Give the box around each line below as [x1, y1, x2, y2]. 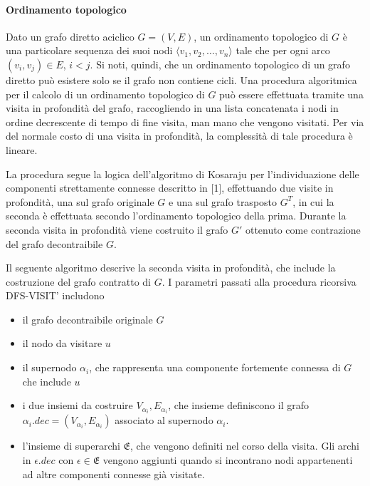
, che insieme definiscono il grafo [168, 398, 310, 413]
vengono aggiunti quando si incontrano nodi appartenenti [102, 452, 353, 467]
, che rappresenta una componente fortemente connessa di [89, 360, 341, 375]
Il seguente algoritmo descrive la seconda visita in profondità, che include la [6, 260, 336, 275]
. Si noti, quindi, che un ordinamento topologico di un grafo [90, 56, 350, 71]
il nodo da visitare [22, 336, 102, 351]
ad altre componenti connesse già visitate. [22, 466, 205, 481]
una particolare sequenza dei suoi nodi [6, 43, 173, 58]
